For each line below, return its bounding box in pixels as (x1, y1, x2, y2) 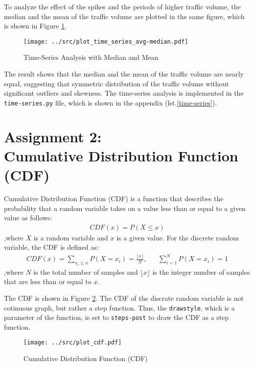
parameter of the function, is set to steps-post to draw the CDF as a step (4, 312, 229, 322)
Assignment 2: (4, 126, 102, 146)
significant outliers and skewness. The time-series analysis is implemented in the (4, 88, 244, 98)
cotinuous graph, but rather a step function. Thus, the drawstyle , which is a (4, 302, 235, 313)
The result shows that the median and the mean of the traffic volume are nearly (4, 69, 244, 79)
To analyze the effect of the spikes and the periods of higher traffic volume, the (4, 1, 241, 11)
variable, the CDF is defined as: (4, 242, 99, 252)
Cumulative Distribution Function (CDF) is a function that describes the (4, 193, 224, 203)
